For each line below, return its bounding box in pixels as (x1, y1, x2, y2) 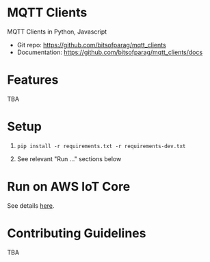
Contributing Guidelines (7, 225, 146, 241)
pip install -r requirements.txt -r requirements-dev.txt (16, 143, 186, 150)
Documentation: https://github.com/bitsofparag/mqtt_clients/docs (16, 48, 203, 56)
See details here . (7, 201, 55, 210)
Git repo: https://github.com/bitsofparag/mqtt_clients (16, 40, 166, 49)
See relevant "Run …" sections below (16, 154, 122, 163)
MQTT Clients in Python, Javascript (7, 27, 107, 36)
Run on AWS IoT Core (7, 179, 131, 194)
